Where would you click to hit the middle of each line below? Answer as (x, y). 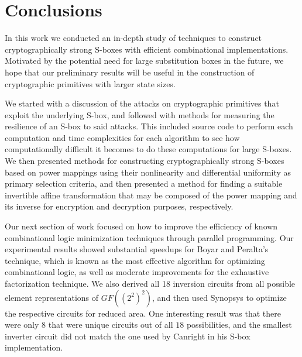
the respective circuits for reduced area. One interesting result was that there (143, 313)
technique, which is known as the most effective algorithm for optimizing (135, 260)
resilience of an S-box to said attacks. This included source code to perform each (149, 126)
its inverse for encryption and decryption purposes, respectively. (119, 206)
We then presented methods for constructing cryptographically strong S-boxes (145, 161)
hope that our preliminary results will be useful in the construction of (130, 72)
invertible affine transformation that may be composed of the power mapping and (151, 195)
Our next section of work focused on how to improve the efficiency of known (141, 226)
